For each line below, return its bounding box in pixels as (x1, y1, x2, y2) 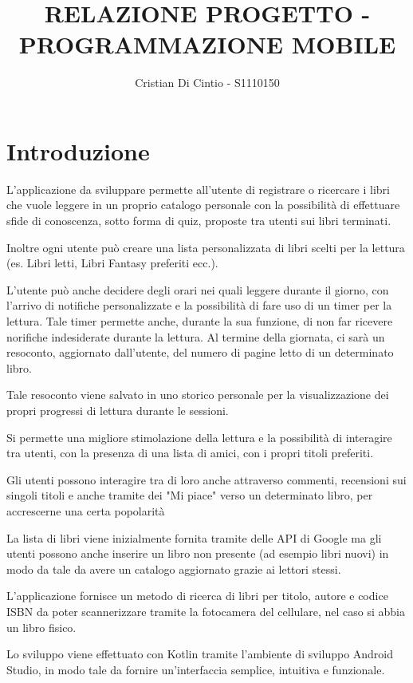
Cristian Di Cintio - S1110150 (135, 74, 280, 91)
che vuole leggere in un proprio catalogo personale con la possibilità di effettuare (6, 196, 400, 213)
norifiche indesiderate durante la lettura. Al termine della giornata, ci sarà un (6, 328, 385, 345)
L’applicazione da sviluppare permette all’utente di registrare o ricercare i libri (6, 180, 390, 197)
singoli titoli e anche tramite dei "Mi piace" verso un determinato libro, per (6, 487, 373, 503)
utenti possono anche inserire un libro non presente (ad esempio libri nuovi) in (6, 545, 389, 562)
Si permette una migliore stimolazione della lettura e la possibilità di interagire (6, 428, 392, 445)
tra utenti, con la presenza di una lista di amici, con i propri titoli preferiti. (6, 444, 374, 461)
